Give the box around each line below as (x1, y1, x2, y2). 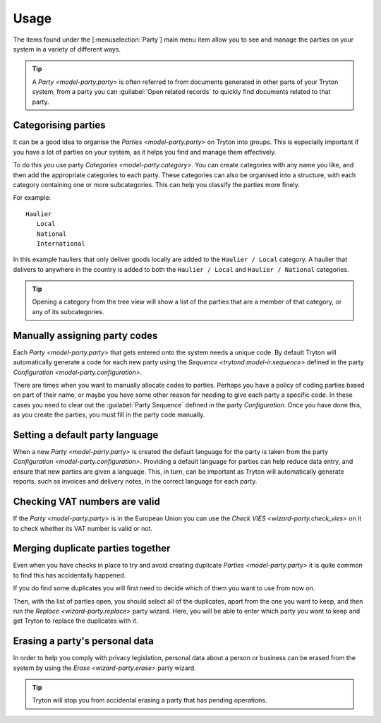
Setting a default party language (13, 429, 159, 441)
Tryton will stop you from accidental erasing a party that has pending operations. (32, 696, 267, 705)
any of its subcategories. (32, 307, 104, 316)
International (36, 239, 85, 247)
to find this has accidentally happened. (13, 570, 126, 579)
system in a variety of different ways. (13, 44, 121, 53)
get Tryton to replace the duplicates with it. (13, 616, 138, 625)
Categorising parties (13, 119, 106, 131)
